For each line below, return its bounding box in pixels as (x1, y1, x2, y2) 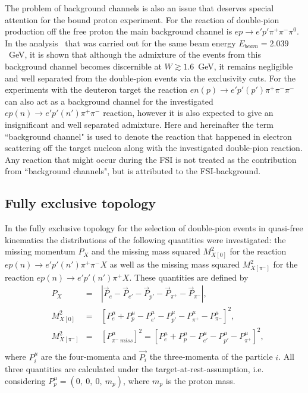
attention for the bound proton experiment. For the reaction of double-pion (5, 13, 279, 26)
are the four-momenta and (40, 350, 137, 363)
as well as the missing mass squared (109, 258, 240, 271)
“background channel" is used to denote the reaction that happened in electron (5, 130, 292, 142)
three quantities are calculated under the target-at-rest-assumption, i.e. (5, 363, 264, 375)
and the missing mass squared (91, 245, 200, 257)
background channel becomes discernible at (5, 59, 162, 72)
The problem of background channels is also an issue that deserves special (5, 2, 274, 14)
